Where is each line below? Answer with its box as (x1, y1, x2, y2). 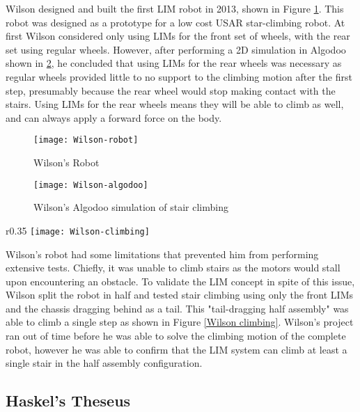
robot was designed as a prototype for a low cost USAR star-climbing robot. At (6, 15, 345, 29)
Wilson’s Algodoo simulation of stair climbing (33, 200, 228, 214)
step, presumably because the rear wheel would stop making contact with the (6, 83, 336, 97)
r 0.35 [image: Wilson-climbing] (6, 223, 150, 237)
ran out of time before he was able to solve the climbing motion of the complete (6, 328, 346, 343)
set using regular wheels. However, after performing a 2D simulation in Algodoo (6, 42, 346, 56)
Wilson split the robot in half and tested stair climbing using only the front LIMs (6, 287, 353, 302)
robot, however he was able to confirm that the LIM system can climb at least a (6, 342, 347, 356)
